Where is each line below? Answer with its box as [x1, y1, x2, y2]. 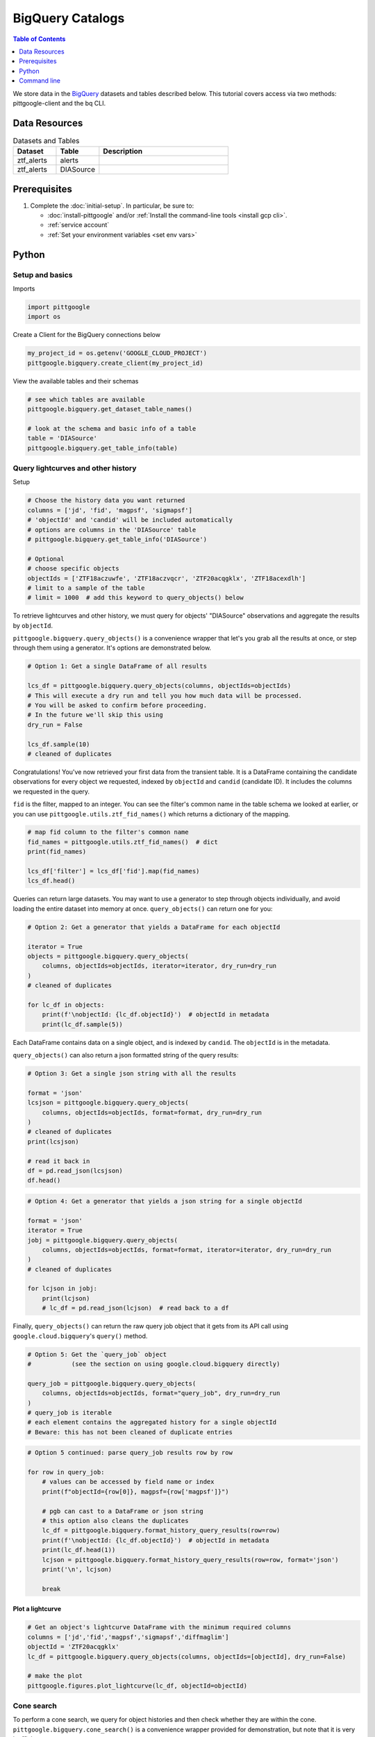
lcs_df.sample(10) [27, 740, 90, 748]
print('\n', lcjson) [42, 1565, 112, 1573]
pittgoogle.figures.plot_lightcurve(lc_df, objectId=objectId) [27, 1681, 248, 1690]
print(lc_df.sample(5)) [42, 1020, 123, 1028]
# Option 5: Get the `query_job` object [27, 1350, 167, 1358]
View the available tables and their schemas [12, 377, 139, 385]
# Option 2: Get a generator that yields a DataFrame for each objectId [27, 923, 281, 931]
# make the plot [27, 1672, 83, 1680]
